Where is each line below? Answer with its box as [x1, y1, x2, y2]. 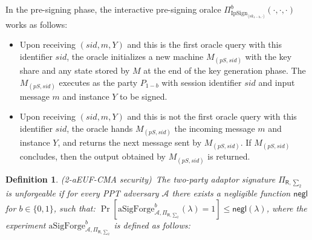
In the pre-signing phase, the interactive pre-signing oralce [5, 3, 221, 15]
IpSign [230, 10, 248, 16]
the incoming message [174, 122, 255, 135]
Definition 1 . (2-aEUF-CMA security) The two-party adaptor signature [5, 172, 276, 185]
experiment [5, 218, 46, 231]
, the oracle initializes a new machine [67, 50, 204, 62]
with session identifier [161, 76, 242, 88]
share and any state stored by [19, 64, 130, 77]
